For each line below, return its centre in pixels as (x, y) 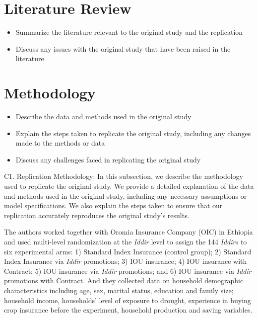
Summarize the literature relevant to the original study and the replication (129, 32)
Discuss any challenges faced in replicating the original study (108, 159)
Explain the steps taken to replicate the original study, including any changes (133, 133)
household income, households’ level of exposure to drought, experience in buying (128, 300)
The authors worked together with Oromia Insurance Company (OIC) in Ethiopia (129, 232)
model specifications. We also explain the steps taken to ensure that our (113, 205)
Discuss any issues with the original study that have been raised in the (123, 48)
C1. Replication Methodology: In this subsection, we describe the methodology (124, 176)
